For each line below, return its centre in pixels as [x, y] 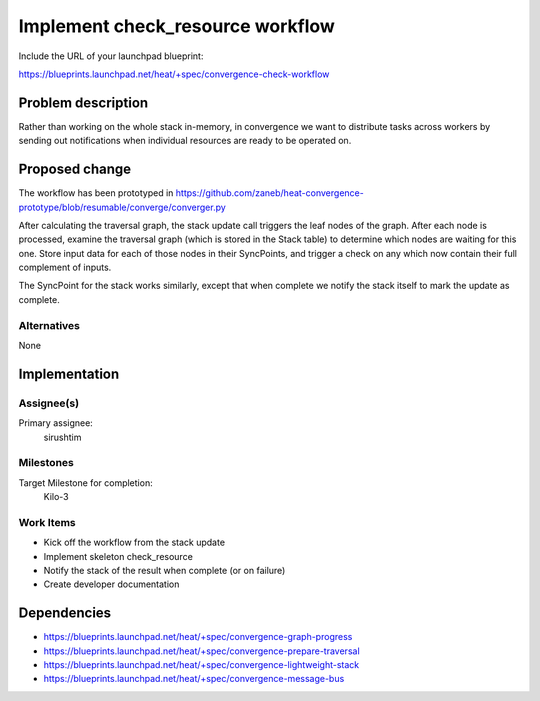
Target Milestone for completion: [86, 482]
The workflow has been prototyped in [96, 193]
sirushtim [62, 437]
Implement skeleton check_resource [118, 556]
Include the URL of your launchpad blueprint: [111, 56]
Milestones [46, 463]
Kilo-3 [56, 497]
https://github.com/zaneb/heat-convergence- [269, 193]
